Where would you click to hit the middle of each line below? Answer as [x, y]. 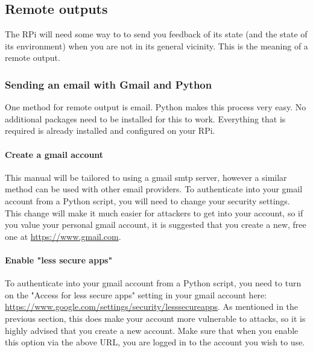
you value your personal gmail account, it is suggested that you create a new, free [156, 225]
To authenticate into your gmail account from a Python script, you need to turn [153, 283]
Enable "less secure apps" [59, 259]
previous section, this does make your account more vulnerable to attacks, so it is [155, 318]
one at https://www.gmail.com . [63, 236]
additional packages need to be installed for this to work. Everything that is [145, 118]
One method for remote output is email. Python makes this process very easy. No [156, 107]
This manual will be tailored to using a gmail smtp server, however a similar [146, 177]
